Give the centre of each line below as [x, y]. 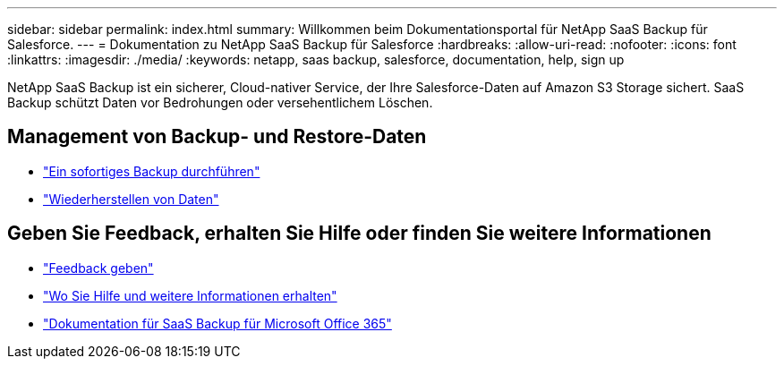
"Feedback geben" [98, 268]
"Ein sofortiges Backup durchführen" [152, 171]
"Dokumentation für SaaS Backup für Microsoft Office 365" [217, 323]
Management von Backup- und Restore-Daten [217, 137]
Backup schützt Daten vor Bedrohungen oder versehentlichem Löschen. [220, 102]
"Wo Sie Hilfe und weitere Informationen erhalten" [190, 295]
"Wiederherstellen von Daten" [131, 199]
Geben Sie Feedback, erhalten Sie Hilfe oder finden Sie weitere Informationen [359, 234]
